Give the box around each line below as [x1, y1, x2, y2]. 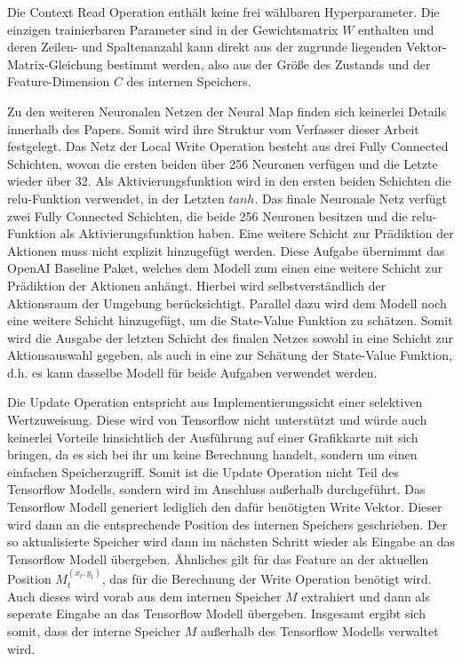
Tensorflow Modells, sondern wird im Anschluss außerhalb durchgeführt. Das [7, 480, 426, 498]
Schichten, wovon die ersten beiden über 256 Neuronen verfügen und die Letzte [7, 154, 438, 172]
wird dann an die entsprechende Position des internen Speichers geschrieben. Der [7, 514, 448, 533]
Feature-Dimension [7, 72, 110, 91]
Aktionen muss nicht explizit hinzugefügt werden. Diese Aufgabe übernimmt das [7, 241, 445, 259]
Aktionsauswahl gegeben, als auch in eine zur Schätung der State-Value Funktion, [7, 346, 453, 364]
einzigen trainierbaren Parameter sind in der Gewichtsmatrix [7, 20, 339, 38]
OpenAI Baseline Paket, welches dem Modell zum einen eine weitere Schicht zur [7, 259, 443, 277]
